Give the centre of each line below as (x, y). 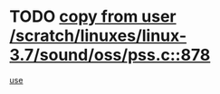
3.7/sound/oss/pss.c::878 (110, 55)
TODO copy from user (93, 17)
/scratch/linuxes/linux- (98, 36)
